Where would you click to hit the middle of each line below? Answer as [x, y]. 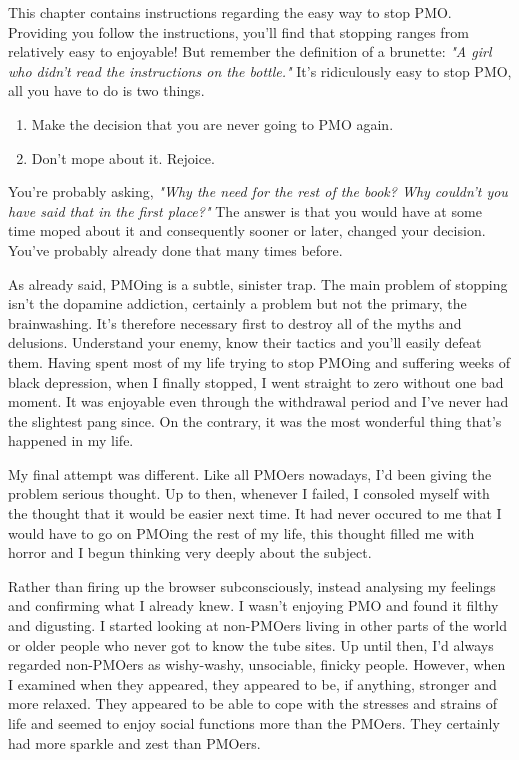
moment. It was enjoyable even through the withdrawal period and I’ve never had [258, 401]
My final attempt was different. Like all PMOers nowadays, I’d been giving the [250, 473]
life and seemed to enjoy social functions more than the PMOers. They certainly [254, 723]
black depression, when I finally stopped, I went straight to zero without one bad [256, 381]
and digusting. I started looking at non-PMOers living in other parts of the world [257, 625]
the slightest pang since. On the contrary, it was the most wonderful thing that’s [255, 420]
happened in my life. [71, 440]
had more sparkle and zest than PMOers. [134, 742]
